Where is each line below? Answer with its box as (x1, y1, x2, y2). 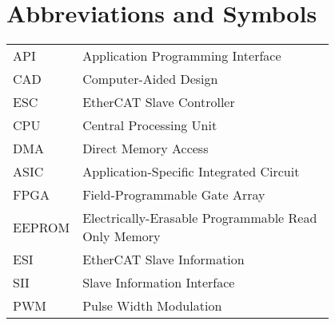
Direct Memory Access (82, 139, 209, 158)
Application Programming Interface (82, 46, 281, 65)
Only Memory (82, 227, 161, 246)
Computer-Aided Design (82, 69, 218, 89)
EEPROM (13, 217, 70, 236)
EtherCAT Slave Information (82, 250, 245, 269)
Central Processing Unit (82, 116, 217, 135)
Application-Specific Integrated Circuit (82, 162, 300, 181)
